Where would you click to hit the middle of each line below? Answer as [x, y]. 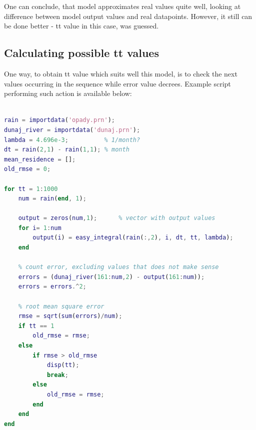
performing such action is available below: [68, 93]
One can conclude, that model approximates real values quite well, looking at [122, 6]
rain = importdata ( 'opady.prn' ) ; [60, 120]
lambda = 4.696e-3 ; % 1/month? [72, 140]
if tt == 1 [36, 326]
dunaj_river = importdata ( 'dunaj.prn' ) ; [72, 130]
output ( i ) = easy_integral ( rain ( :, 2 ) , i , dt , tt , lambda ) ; [133, 238]
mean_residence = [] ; [40, 159]
